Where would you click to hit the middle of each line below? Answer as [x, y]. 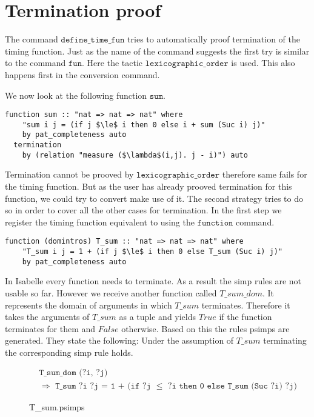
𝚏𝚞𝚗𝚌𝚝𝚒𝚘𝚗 [215, 223]
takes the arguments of [47, 317]
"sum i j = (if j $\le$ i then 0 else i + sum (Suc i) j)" [144, 125]
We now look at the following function [76, 95]
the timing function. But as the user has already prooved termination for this [149, 186]
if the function [246, 317]
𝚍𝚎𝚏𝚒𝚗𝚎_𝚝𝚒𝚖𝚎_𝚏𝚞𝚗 [93, 40]
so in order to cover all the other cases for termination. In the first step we [143, 210]
